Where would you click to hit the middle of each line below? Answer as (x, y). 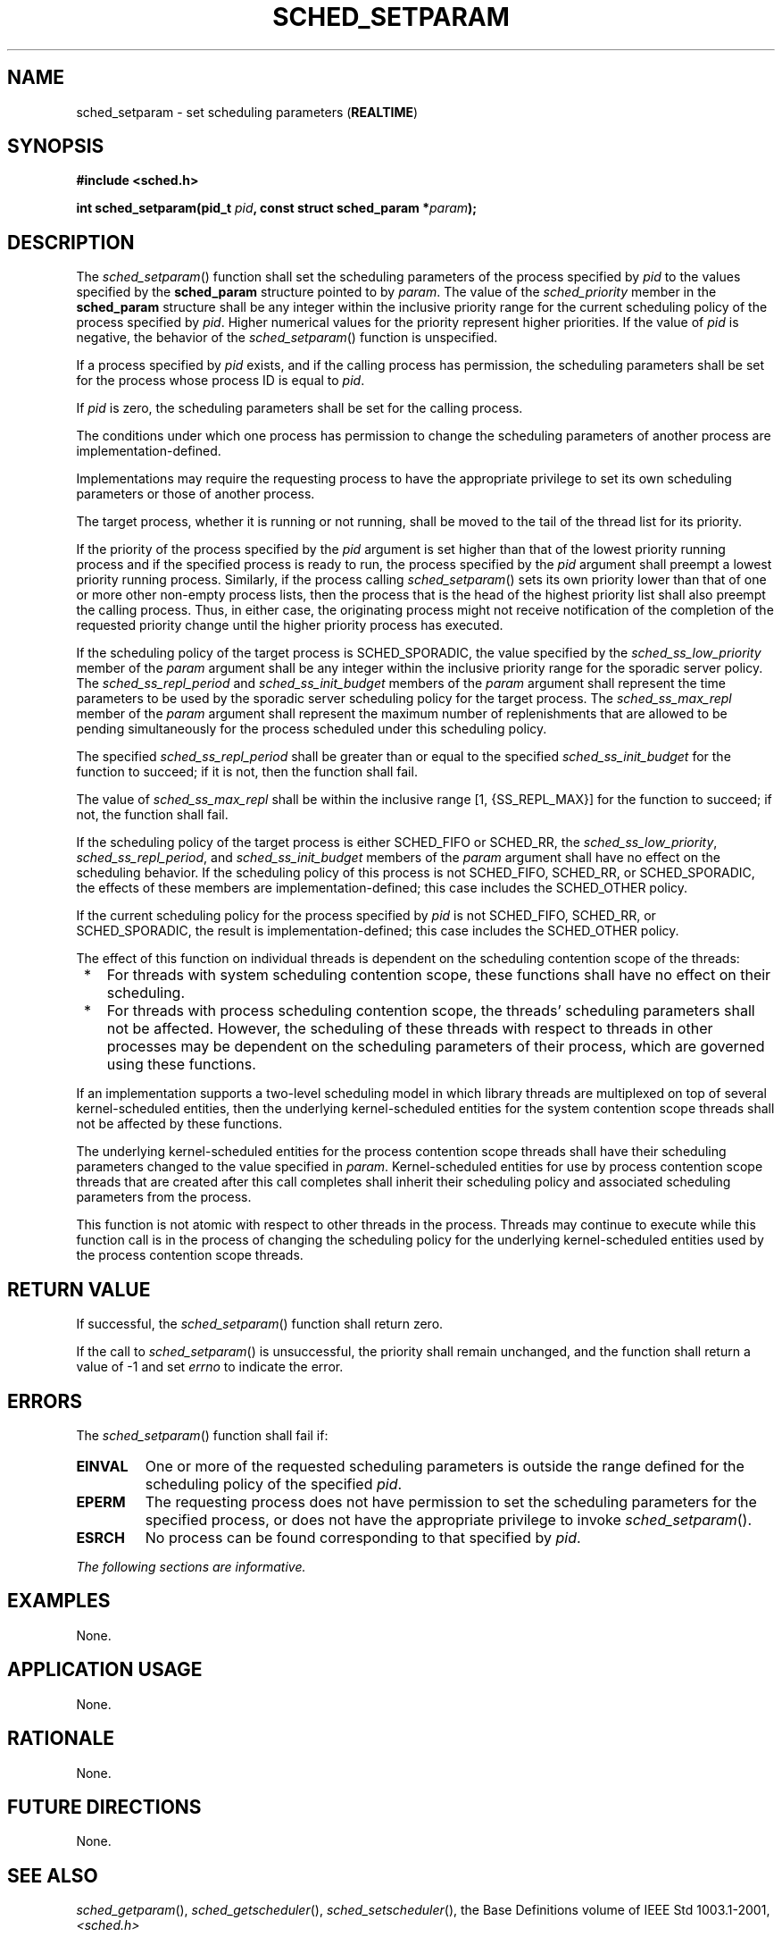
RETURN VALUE (79, 1289)
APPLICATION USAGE (105, 1670)
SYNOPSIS (56, 147)
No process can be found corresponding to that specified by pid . (363, 1537)
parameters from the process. (164, 1197)
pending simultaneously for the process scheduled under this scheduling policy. (312, 729)
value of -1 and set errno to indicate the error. (210, 1367)
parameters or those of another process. (195, 494)
